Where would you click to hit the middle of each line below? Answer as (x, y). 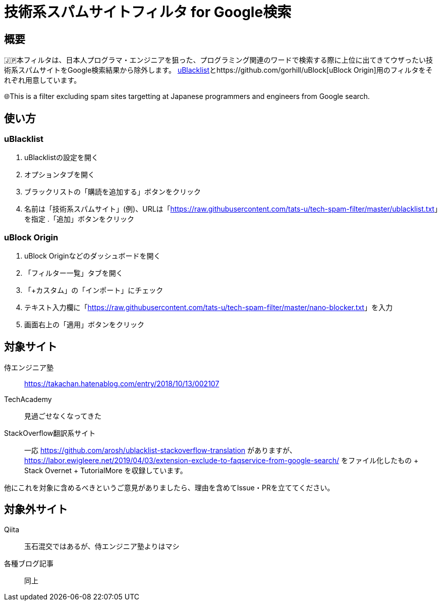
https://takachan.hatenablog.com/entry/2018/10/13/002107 (122, 383)
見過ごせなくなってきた (63, 416)
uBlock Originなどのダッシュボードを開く (93, 256)
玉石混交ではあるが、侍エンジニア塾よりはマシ (102, 546)
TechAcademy (28, 399)
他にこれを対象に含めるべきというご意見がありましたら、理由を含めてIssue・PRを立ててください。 (169, 487)
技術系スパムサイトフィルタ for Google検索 (148, 12)
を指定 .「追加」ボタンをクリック (79, 219)
